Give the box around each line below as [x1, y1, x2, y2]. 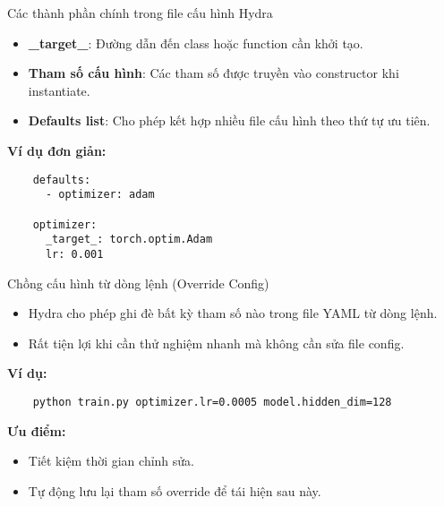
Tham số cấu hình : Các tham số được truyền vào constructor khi [28, 64, 399, 82]
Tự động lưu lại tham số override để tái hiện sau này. [28, 481, 321, 500]
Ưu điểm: [7, 421, 66, 440]
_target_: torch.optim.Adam [45, 233, 213, 246]
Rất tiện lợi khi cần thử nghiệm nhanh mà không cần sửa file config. [28, 333, 405, 352]
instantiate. [28, 81, 90, 99]
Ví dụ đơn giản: [7, 141, 107, 159]
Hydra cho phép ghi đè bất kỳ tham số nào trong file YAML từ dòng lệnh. [28, 304, 438, 322]
